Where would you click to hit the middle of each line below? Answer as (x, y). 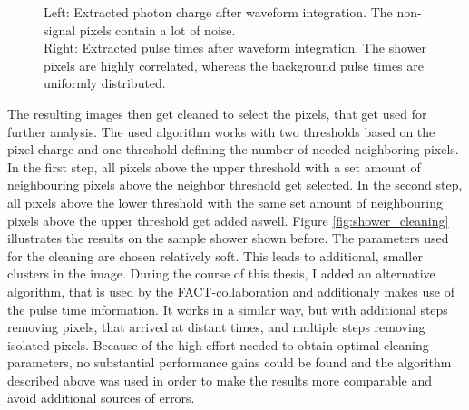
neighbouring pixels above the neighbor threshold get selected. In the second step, (235, 185)
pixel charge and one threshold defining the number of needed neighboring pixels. (233, 149)
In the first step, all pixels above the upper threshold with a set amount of (214, 166)
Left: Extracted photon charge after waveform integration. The (218, 12)
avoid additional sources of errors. (101, 398)
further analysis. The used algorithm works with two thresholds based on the (221, 131)
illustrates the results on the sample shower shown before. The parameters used (228, 238)
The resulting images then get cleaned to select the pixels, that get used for (217, 113)
